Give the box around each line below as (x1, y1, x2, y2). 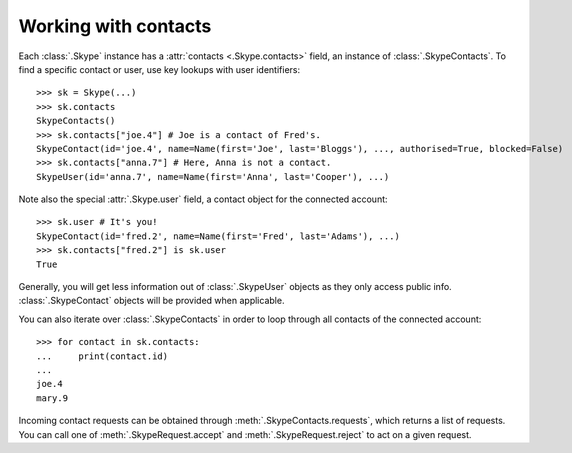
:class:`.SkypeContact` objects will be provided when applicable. (18, 295, 285, 307)
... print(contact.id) (36, 350, 169, 362)
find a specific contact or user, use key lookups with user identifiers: (18, 63, 301, 75)
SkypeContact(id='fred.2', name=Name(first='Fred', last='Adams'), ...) (36, 230, 400, 242)
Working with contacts (18, 15, 212, 37)
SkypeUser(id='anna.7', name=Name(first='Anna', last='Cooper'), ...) (36, 171, 390, 182)
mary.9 (36, 392, 69, 404)
